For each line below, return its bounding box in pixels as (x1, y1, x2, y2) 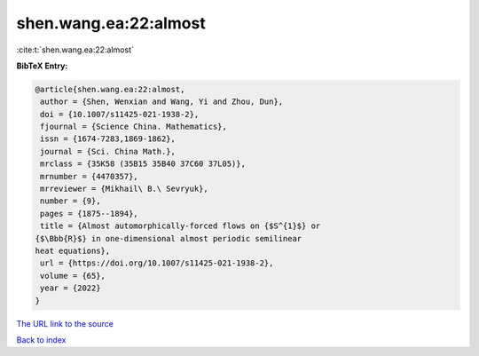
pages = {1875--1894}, (40, 209, 139, 218)
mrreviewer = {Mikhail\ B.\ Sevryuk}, (40, 184, 208, 194)
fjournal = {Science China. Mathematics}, (40, 122, 228, 132)
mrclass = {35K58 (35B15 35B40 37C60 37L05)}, (40, 159, 246, 169)
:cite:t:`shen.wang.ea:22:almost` (16, 44, 135, 55)
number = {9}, (40, 196, 101, 206)
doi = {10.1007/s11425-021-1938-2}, (40, 109, 200, 119)
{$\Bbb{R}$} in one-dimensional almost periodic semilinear (35, 233, 302, 243)
